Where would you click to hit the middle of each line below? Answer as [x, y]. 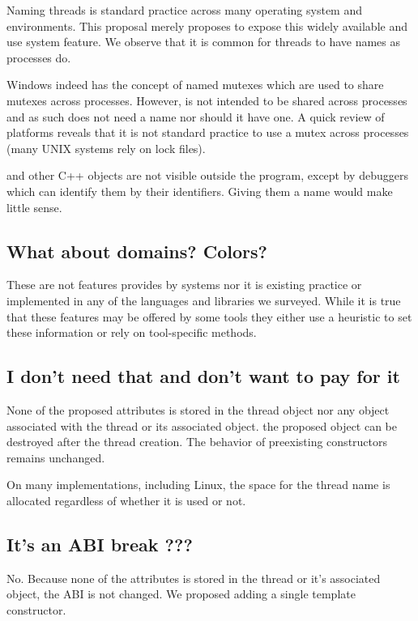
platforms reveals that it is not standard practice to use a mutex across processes [208, 132]
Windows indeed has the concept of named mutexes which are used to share [195, 85]
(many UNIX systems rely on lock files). [106, 148]
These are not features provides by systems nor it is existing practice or [184, 285]
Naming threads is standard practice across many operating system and [184, 10]
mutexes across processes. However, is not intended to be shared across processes [207, 100]
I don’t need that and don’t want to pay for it [203, 376]
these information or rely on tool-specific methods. [132, 332]
